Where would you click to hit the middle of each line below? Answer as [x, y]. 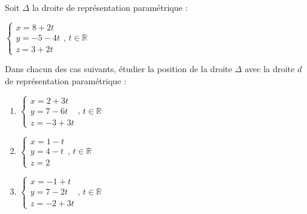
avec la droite [270, 69]
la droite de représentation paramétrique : [110, 7]
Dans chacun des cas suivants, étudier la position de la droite [119, 69]
